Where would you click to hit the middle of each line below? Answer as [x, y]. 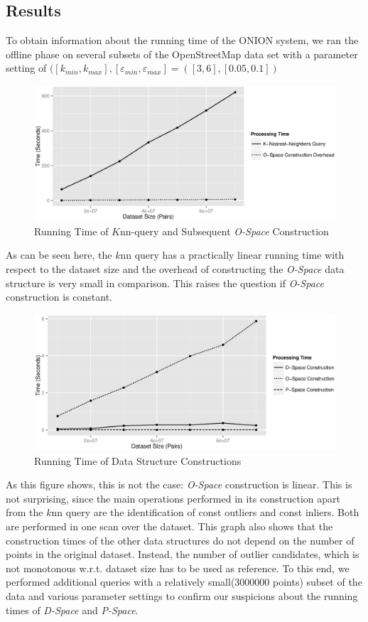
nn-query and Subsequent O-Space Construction [224, 231]
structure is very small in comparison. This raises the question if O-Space [165, 283]
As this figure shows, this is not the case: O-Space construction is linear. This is [179, 484]
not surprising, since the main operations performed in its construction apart [173, 498]
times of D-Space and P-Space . [72, 610]
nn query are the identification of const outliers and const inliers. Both [205, 512]
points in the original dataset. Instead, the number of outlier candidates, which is [183, 554]
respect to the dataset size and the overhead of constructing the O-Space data [175, 269]
